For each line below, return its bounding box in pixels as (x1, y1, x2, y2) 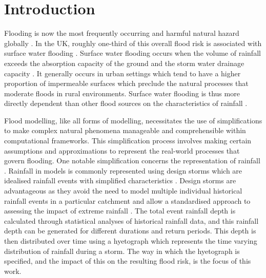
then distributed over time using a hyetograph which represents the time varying (4, 236, 257, 246)
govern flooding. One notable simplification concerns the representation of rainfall (4, 155, 260, 166)
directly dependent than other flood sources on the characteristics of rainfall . (4, 98, 248, 109)
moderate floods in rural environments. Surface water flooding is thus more (4, 88, 240, 98)
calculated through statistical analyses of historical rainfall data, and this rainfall (4, 215, 259, 226)
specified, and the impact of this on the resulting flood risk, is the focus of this (4, 255, 251, 266)
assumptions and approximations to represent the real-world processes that (4, 145, 240, 156)
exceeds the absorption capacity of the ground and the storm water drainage (4, 57, 244, 68)
